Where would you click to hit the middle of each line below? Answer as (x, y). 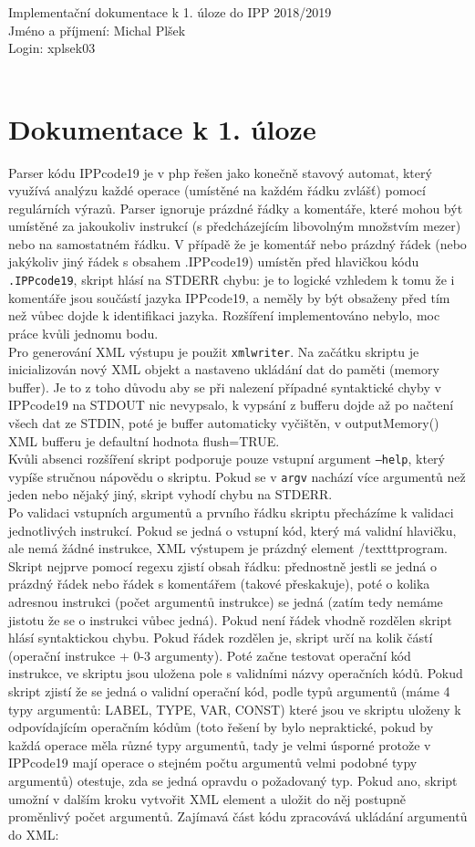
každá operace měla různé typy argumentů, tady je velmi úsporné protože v (220, 744)
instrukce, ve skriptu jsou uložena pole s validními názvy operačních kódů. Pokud (236, 673)
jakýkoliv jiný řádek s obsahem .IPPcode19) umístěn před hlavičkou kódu (214, 261)
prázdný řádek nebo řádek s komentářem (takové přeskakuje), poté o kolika (219, 584)
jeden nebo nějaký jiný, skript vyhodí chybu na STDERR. (170, 494)
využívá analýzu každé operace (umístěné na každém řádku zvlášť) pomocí (217, 190)
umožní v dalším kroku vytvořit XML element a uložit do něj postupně (207, 798)
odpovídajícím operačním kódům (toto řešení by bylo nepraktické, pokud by (221, 727)
